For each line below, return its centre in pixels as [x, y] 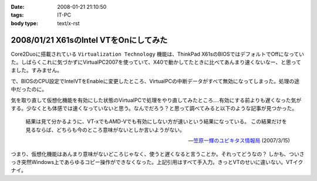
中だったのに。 [29, 89]
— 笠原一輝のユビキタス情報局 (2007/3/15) [239, 141]
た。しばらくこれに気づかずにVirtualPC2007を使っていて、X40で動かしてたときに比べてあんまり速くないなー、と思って [156, 62]
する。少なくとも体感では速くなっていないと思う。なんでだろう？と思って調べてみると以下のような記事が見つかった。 [154, 108]
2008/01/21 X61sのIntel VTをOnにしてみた [89, 40]
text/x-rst [68, 23]
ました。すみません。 [37, 70]
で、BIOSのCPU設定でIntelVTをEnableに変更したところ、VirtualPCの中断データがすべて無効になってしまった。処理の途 [155, 81]
